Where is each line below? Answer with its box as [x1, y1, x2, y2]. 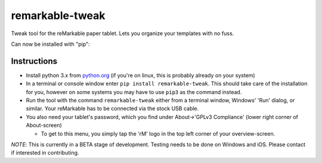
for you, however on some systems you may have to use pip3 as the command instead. [26, 88, 242, 95]
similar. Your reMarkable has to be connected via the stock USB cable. [26, 105, 199, 112]
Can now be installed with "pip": [11, 40, 90, 48]
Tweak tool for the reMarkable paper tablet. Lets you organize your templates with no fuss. [11, 30, 234, 37]
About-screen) [26, 122, 62, 129]
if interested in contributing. [11, 149, 79, 156]
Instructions [11, 56, 58, 66]
